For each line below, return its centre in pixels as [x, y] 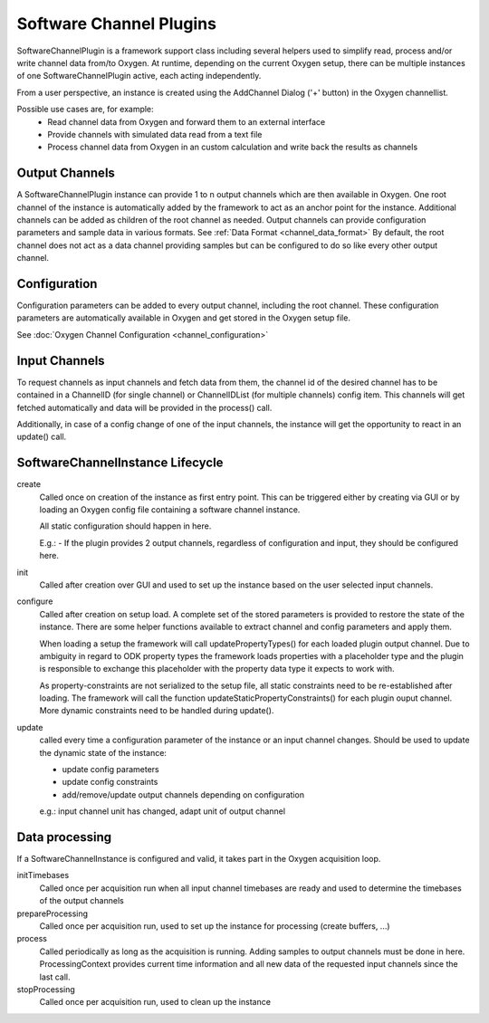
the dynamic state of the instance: [103, 752]
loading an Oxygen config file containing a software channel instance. [170, 509]
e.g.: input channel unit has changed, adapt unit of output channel [162, 811]
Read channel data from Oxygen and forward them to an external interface [187, 121]
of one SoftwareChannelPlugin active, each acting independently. [139, 76]
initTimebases [43, 875]
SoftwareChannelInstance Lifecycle [120, 463]
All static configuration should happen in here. [125, 526]
